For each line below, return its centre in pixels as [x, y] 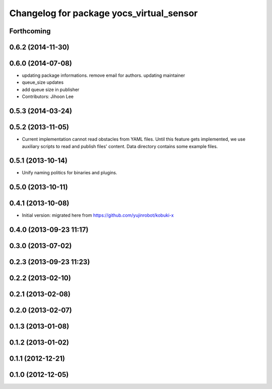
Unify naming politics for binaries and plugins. [70, 173]
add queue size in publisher [51, 89]
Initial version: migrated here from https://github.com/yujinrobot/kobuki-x [98, 215]
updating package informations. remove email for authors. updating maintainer [104, 75]
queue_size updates [43, 82]
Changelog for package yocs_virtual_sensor [104, 13]
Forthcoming [30, 31]
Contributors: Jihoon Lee [48, 96]
